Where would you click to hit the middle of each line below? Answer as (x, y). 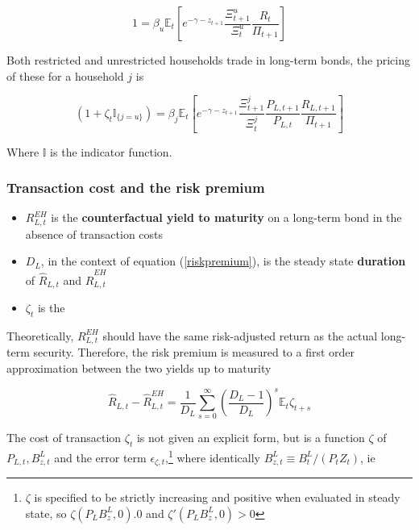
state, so (46, 513)
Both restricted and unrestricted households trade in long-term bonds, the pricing (209, 60)
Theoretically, (40, 335)
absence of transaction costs (94, 234)
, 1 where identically (213, 456)
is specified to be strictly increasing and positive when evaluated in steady (217, 497)
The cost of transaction (64, 438)
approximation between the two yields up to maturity (139, 368)
